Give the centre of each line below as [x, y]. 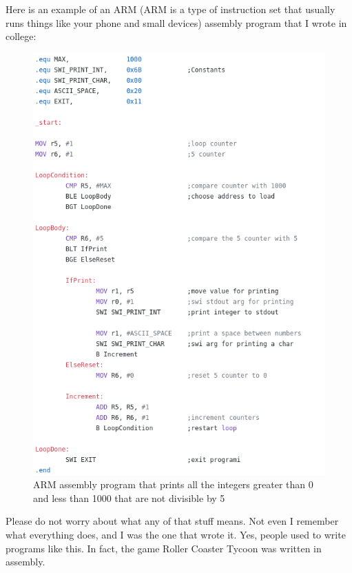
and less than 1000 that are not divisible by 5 [129, 497]
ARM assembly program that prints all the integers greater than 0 [173, 484]
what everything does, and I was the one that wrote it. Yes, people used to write [176, 535]
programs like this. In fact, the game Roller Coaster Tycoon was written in [164, 548]
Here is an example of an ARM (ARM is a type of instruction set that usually [170, 9]
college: [21, 36]
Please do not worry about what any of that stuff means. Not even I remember [172, 521]
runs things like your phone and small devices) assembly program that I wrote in [176, 22]
